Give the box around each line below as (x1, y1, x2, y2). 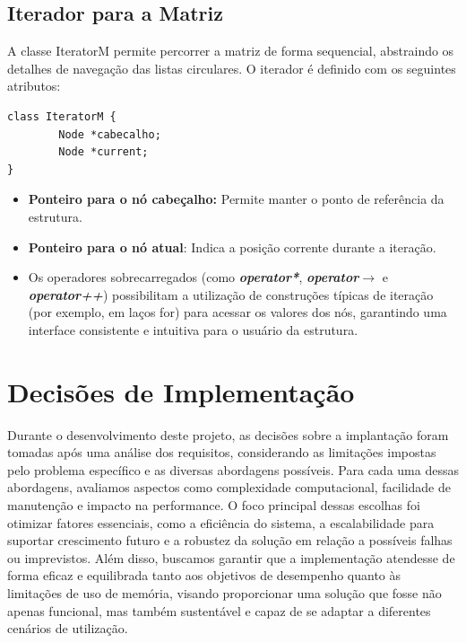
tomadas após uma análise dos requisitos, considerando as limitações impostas (7, 443, 436, 462)
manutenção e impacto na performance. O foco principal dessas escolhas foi (7, 496, 420, 515)
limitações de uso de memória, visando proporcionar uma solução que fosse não (7, 583, 442, 602)
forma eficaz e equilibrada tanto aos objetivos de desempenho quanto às (7, 566, 401, 585)
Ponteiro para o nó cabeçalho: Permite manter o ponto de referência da (28, 189, 444, 208)
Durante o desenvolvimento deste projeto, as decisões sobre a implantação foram (7, 425, 449, 444)
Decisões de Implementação (7, 373, 355, 410)
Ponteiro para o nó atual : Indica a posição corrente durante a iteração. (28, 237, 436, 256)
